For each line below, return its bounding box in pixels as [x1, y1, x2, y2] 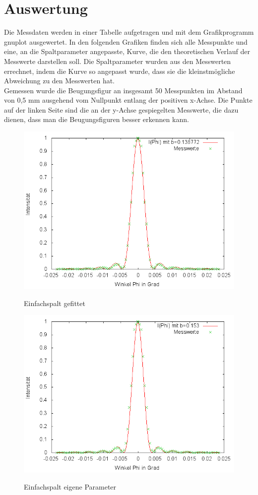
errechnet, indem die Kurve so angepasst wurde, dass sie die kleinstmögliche [4, 65, 235, 76]
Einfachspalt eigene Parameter [24, 481, 117, 492]
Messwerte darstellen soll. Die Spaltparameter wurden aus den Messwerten [4, 56, 231, 66]
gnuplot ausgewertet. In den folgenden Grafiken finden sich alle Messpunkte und [4, 36, 248, 47]
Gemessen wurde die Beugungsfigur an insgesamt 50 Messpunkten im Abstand [4, 85, 243, 95]
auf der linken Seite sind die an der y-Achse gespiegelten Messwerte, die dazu [4, 104, 239, 115]
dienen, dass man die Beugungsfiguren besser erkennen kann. [4, 114, 189, 124]
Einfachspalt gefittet [24, 298, 85, 308]
